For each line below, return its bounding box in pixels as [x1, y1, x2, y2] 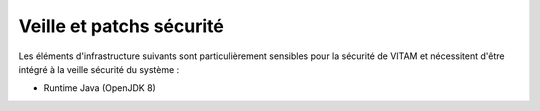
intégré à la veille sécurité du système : [18, 63, 180, 75]
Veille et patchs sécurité [18, 15, 224, 37]
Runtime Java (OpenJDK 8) [43, 82, 157, 94]
